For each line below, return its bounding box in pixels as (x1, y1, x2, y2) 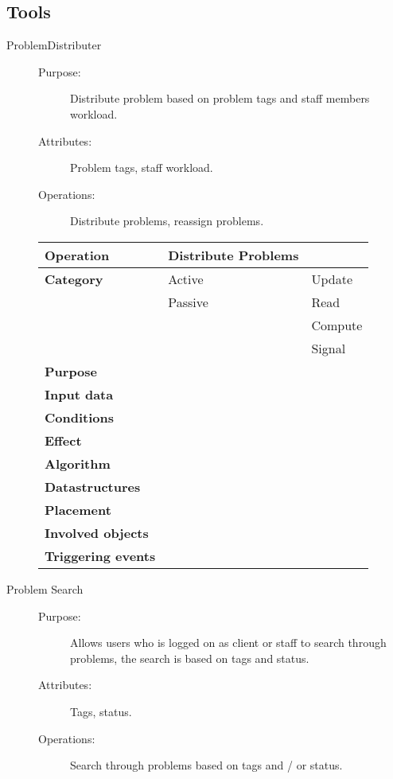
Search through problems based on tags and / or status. (70, 757, 343, 773)
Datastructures (45, 477, 141, 496)
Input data (45, 384, 114, 403)
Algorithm (45, 454, 111, 473)
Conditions (45, 407, 114, 427)
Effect (45, 430, 82, 450)
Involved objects (45, 523, 149, 542)
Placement (45, 500, 111, 519)
